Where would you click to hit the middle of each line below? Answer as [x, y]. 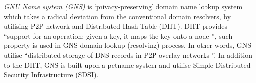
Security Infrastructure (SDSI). [51, 74]
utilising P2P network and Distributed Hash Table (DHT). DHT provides [116, 26]
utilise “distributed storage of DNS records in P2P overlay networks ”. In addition [128, 55]
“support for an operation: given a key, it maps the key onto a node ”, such [118, 35]
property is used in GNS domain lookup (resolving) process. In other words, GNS [128, 45]
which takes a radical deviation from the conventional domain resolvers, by [118, 16]
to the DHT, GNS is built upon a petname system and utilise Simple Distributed [127, 64]
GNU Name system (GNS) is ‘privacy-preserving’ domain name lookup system [123, 6]
